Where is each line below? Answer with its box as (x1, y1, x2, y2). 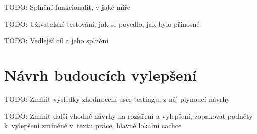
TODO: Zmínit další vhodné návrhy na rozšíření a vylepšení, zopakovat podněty (4, 110, 253, 121)
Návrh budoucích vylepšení (4, 64, 197, 85)
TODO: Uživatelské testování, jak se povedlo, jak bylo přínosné (4, 18, 200, 29)
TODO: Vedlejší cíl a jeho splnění (4, 35, 109, 46)
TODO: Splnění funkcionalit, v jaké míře (4, 2, 130, 12)
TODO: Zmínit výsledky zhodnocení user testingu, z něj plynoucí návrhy (4, 93, 230, 104)
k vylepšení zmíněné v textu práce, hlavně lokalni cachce (4, 120, 182, 131)
